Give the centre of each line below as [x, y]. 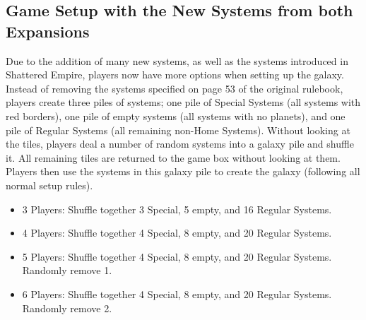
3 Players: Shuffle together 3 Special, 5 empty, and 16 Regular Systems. [177, 209]
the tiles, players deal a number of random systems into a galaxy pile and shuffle [180, 144]
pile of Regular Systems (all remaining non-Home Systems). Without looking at [178, 130]
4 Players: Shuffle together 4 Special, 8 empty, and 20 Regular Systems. [177, 233]
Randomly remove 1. [67, 270]
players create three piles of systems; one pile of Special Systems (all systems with [183, 102]
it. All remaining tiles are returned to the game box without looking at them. [173, 157]
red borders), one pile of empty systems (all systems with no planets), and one [176, 115]
